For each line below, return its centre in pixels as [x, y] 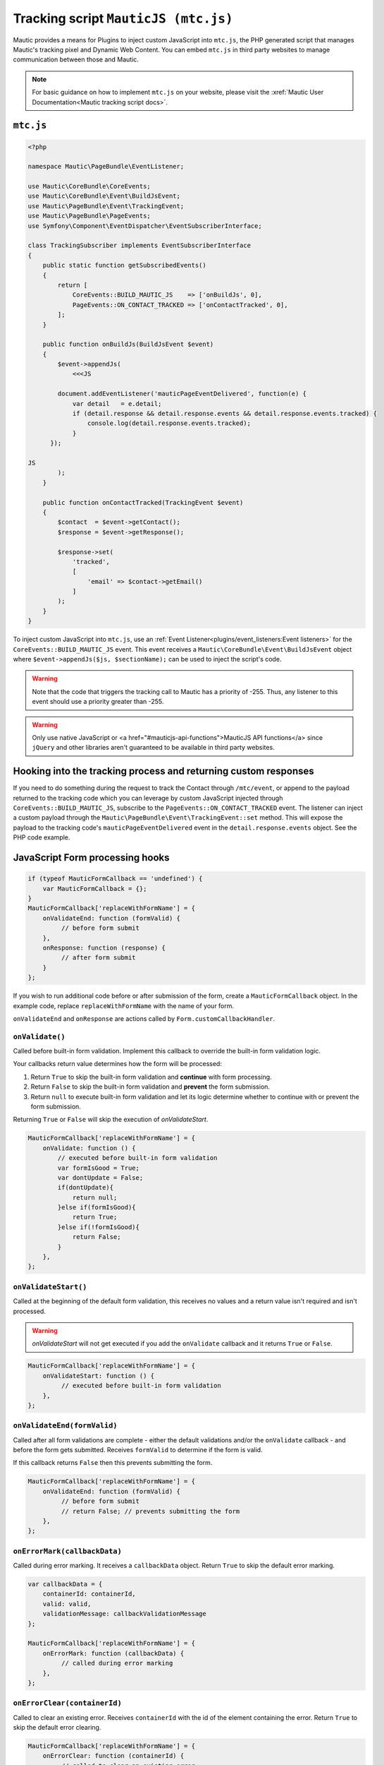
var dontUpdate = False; [100, 1178]
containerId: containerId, [89, 1594]
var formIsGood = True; [99, 1168]
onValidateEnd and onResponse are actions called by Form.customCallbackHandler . [144, 1018]
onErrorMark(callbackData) [68, 1551]
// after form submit [99, 958]
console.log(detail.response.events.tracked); [169, 423]
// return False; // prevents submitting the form [150, 1511]
